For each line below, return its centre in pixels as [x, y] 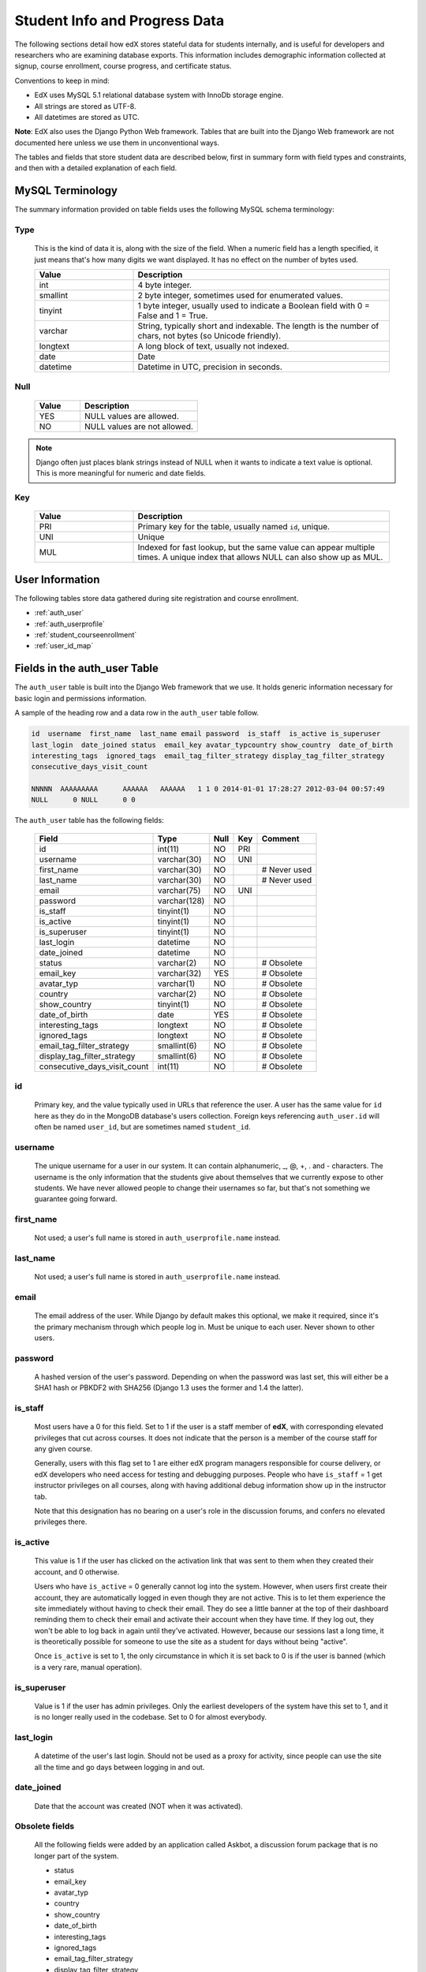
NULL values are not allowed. [138, 426]
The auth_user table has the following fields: [90, 820]
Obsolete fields [45, 1826]
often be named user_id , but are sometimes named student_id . [143, 1127]
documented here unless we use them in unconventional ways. [117, 143]
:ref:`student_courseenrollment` [86, 635]
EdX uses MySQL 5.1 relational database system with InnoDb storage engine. [159, 95]
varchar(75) [179, 890]
